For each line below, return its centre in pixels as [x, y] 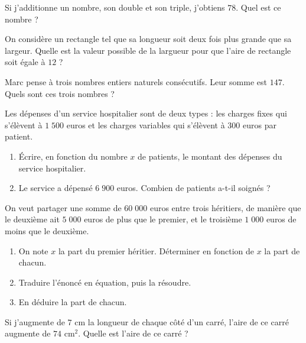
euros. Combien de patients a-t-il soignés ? [193, 188]
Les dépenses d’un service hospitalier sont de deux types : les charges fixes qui [146, 113]
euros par [260, 124]
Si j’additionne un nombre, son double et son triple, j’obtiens [115, 7]
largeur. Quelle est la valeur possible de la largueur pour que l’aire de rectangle [148, 50]
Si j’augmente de [35, 321]
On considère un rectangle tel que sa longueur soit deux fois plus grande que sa [148, 39]
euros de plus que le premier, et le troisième [163, 219]
